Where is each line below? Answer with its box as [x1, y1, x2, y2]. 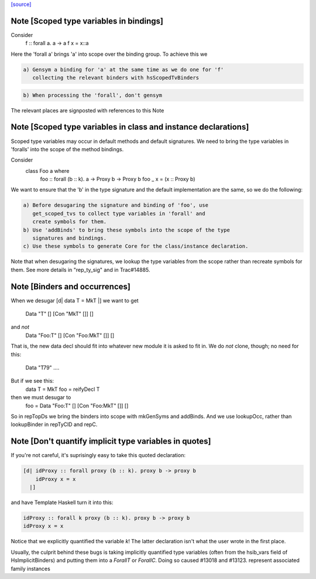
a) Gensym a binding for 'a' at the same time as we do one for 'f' [23, 66, 224, 73]
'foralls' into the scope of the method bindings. [11, 145, 124, 152]
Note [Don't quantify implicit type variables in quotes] [11, 437, 211, 447]
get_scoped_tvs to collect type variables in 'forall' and [32, 210, 205, 217]
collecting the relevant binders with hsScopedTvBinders [32, 74, 200, 81]
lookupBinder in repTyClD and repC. [11, 421, 98, 428]
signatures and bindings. [32, 235, 107, 241]
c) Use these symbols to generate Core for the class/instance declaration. [23, 243, 249, 250]
